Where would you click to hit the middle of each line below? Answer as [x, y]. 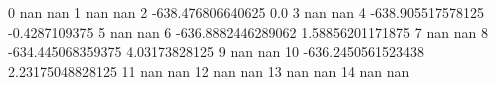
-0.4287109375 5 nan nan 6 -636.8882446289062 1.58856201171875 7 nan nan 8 [248, 31]
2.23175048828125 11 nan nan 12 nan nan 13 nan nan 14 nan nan [209, 70]
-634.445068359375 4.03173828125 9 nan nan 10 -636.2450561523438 [216, 51]
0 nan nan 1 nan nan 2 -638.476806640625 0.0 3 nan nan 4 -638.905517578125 [246, 12]
